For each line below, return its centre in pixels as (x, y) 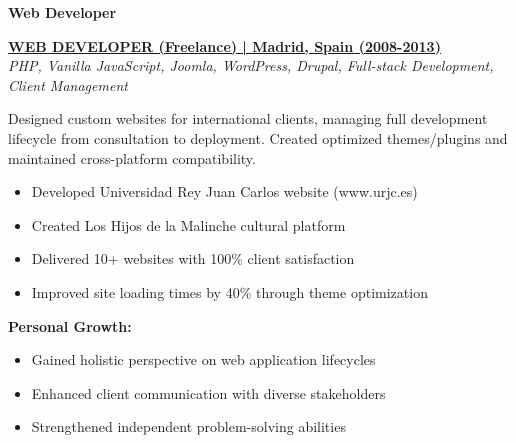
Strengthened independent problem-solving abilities (188, 426)
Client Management (68, 84)
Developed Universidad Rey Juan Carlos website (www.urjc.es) (224, 191)
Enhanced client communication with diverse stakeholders (208, 392)
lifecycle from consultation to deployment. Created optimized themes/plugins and (258, 137)
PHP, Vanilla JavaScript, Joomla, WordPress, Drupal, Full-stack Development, (251, 65)
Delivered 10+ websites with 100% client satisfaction (193, 258)
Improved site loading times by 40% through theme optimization (229, 291)
